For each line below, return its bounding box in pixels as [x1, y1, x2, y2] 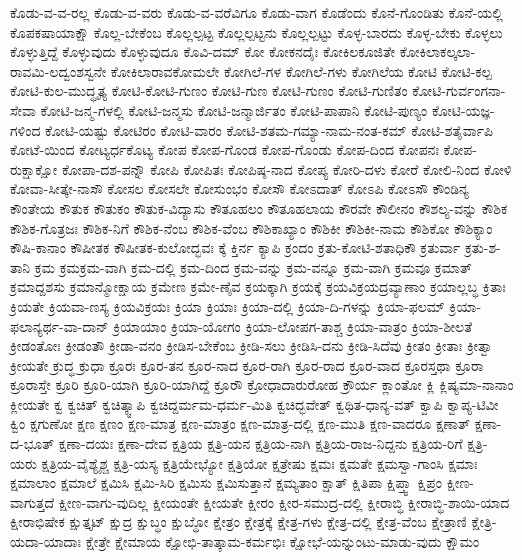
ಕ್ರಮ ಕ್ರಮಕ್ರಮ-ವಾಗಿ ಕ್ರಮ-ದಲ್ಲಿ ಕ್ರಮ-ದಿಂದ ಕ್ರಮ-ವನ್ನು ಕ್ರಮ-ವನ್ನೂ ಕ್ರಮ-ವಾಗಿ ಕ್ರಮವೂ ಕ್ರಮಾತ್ [34, 256, 472, 277]
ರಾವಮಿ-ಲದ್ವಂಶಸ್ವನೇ [10, 60, 107, 81]
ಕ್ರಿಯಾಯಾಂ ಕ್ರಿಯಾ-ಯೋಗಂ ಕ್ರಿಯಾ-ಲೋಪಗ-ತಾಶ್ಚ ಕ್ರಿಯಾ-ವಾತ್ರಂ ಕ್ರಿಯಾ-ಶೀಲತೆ [113, 315, 473, 336]
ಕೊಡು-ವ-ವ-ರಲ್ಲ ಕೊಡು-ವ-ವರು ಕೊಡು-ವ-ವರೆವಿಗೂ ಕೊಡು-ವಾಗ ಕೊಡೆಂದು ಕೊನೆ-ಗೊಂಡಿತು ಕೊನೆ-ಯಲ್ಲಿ [10, 2, 503, 22]
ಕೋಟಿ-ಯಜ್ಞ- [431, 99, 495, 120]
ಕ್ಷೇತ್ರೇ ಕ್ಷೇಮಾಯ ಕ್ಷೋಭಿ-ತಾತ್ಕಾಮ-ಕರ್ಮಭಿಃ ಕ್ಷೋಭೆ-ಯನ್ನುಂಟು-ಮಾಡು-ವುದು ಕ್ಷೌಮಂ [85, 531, 480, 552]
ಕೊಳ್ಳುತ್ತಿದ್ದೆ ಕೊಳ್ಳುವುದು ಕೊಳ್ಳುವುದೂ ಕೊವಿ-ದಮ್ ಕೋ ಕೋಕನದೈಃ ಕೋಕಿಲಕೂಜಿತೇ [10, 41, 396, 62]
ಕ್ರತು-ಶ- [464, 237, 501, 258]
